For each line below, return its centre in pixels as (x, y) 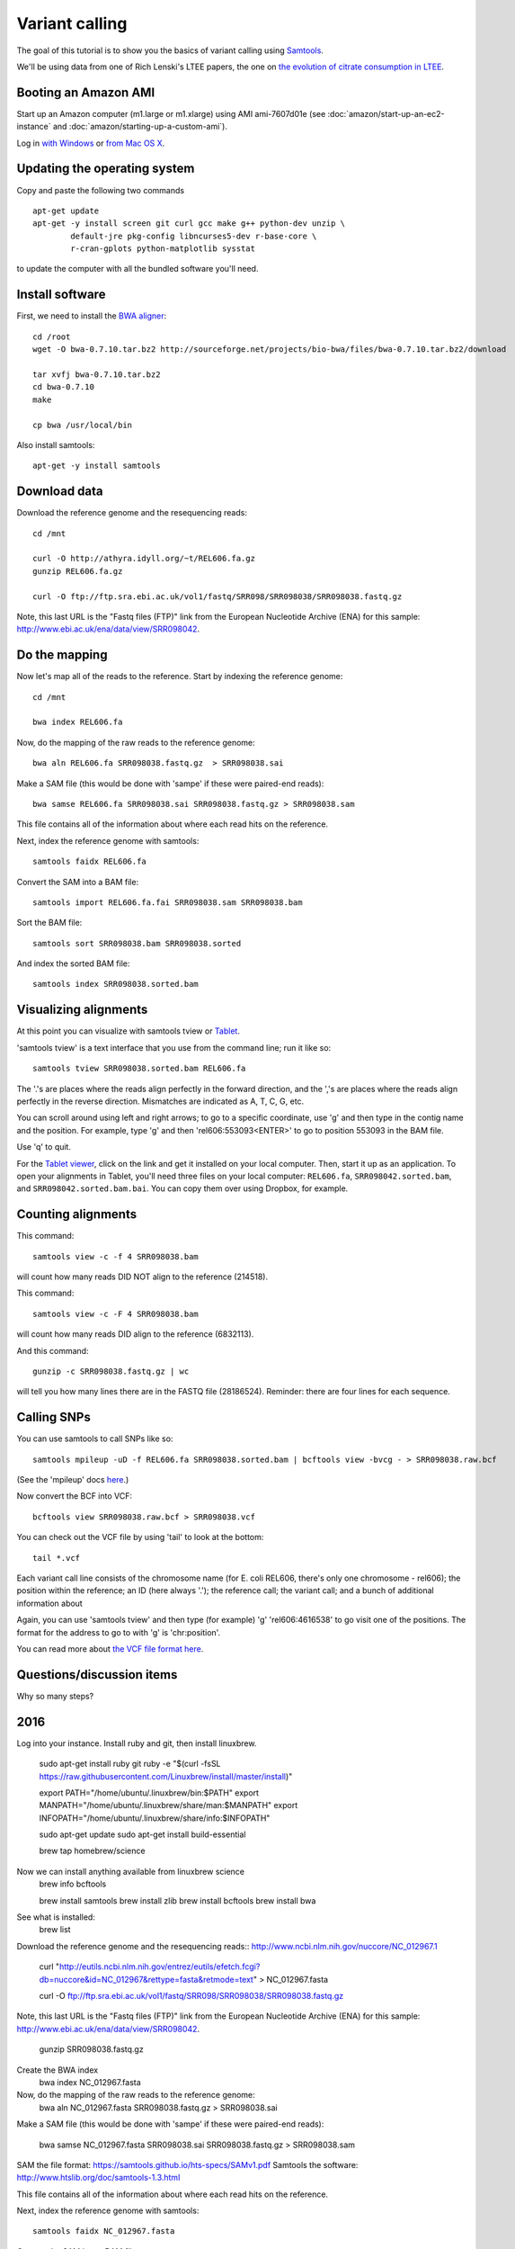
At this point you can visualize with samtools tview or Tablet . (128, 1031)
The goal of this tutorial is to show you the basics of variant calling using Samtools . (170, 50)
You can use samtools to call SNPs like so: (95, 1438)
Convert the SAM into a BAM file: (78, 882)
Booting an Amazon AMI (86, 92)
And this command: (53, 1350)
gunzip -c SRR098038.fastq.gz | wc (111, 1371)
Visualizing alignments (82, 1010)
